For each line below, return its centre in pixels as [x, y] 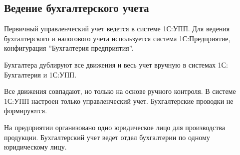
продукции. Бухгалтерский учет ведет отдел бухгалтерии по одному [107, 137]
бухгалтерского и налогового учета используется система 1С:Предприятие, [117, 38]
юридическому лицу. [35, 147]
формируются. [26, 111]
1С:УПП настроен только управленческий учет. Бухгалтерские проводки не [119, 101]
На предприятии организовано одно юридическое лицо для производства [115, 127]
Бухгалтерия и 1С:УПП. [40, 74]
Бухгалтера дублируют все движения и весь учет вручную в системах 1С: [116, 64]
